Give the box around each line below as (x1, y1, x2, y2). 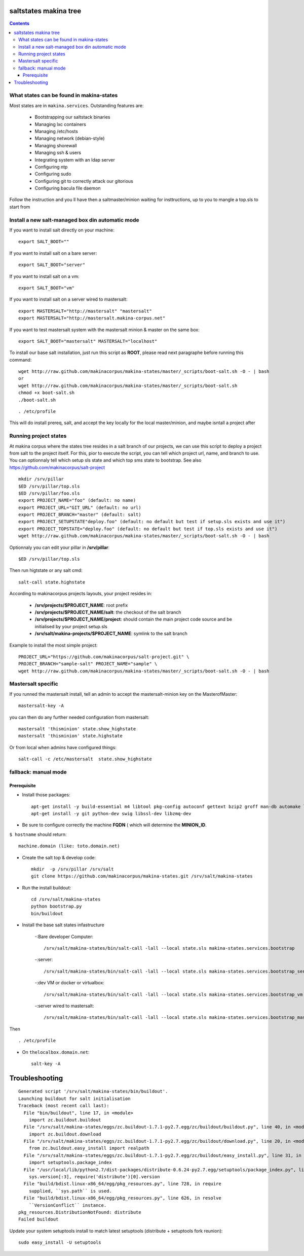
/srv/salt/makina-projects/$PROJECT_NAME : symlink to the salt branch (34, 630, 187, 637)
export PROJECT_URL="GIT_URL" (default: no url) (18, 504, 141, 510)
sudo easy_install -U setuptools (18, 1240, 101, 1245)
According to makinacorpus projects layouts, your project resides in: (9, 591, 152, 597)
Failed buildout (18, 1216, 59, 1222)
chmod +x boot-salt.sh (18, 390, 75, 396)
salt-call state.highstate (18, 579, 86, 585)
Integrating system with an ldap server (34, 156, 115, 163)
